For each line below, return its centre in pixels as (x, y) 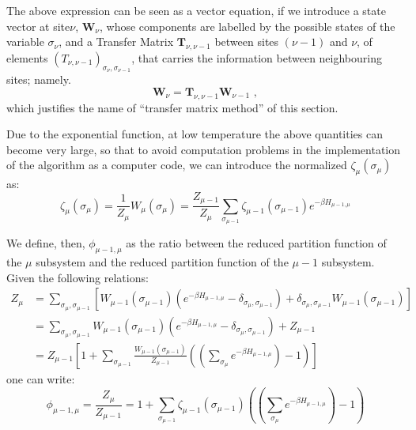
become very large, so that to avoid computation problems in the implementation (204, 149)
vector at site (38, 26)
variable (25, 41)
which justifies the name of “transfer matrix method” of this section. (172, 107)
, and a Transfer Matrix (116, 41)
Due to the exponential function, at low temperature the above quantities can (195, 134)
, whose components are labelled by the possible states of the (247, 26)
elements (27, 57)
